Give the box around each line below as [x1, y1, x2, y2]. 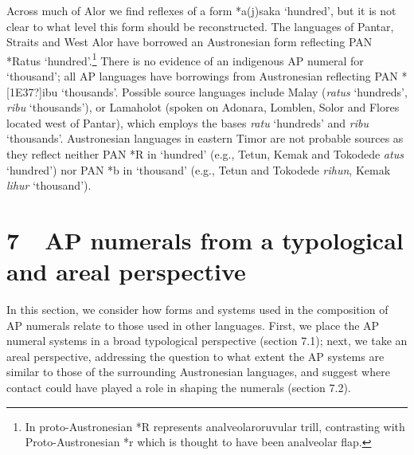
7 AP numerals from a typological [6, 223, 404, 256]
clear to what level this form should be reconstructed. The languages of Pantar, [6, 18, 394, 34]
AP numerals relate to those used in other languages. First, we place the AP [6, 316, 380, 333]
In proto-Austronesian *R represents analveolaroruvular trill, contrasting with [25, 418, 405, 434]
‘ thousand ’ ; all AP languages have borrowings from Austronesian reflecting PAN [6, 68, 398, 84]
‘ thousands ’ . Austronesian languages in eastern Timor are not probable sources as [6, 130, 404, 147]
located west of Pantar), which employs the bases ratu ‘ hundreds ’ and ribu [6, 114, 369, 131]
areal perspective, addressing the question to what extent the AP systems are [6, 347, 385, 364]
